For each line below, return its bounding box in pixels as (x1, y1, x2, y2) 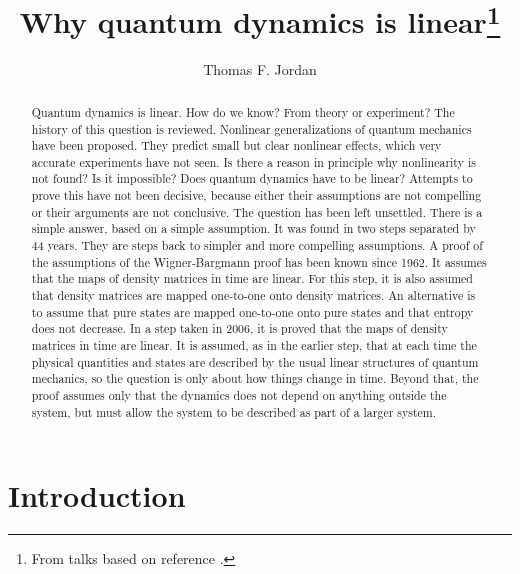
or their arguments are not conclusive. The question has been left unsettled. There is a (31, 203, 483, 220)
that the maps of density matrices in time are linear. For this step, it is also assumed (31, 270, 473, 287)
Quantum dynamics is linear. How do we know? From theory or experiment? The (31, 103, 455, 120)
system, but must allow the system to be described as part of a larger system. (31, 403, 437, 420)
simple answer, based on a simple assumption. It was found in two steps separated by (31, 220, 476, 237)
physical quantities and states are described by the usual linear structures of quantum (31, 353, 479, 370)
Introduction (8, 475, 186, 516)
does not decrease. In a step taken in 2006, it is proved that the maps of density (31, 320, 448, 337)
